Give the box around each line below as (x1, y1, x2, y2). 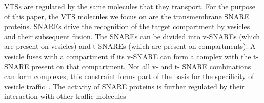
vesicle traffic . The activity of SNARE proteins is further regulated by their (4, 81, 245, 91)
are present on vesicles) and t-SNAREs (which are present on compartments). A (4, 41, 256, 51)
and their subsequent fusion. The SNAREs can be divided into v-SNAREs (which (4, 31, 260, 41)
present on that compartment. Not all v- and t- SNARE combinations (31, 61, 251, 71)
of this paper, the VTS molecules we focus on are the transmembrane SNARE (4, 11, 249, 21)
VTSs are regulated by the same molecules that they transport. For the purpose (4, 1, 256, 11)
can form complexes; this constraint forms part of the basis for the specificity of (4, 71, 254, 82)
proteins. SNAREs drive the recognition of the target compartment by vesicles (4, 21, 250, 32)
